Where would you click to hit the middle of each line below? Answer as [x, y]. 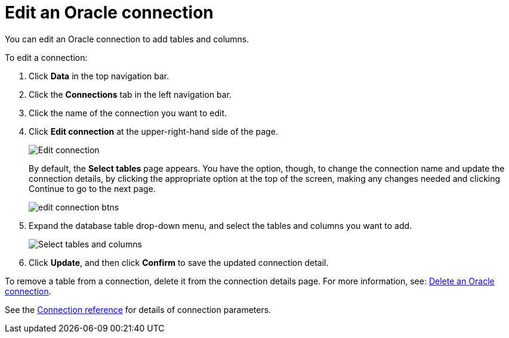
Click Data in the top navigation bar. [99, 76]
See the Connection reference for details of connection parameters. [138, 309]
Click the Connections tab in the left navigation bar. [130, 94]
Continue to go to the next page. [92, 188]
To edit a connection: [46, 57]
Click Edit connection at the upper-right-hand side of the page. [153, 131]
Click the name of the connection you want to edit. [128, 113]
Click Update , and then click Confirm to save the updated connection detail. [179, 262]
